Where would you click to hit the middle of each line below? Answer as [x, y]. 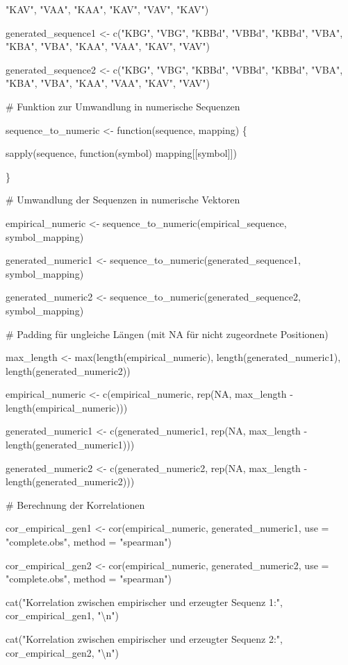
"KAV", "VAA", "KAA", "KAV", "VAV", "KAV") [107, 9]
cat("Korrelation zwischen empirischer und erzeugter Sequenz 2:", [144, 639]
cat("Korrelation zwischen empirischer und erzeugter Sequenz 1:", [144, 601]
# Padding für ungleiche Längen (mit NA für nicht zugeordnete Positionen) [167, 334]
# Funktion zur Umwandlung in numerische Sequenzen [123, 106]
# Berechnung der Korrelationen [75, 504]
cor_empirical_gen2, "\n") [63, 652]
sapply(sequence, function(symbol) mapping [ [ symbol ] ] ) [121, 153]
